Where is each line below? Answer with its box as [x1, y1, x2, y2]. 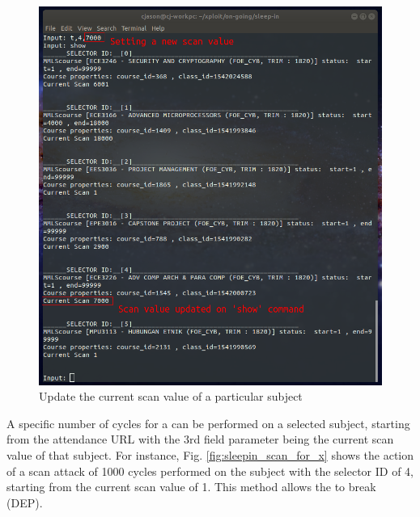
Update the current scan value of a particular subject [39, 388, 303, 405]
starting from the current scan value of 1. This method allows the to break [6, 478, 376, 495]
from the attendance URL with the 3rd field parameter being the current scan [6, 431, 394, 448]
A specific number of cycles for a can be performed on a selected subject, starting [6, 414, 410, 431]
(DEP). [6, 494, 43, 511]
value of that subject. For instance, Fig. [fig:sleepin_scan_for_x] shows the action [6, 447, 414, 463]
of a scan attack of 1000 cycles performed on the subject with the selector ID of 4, [6, 462, 414, 479]
